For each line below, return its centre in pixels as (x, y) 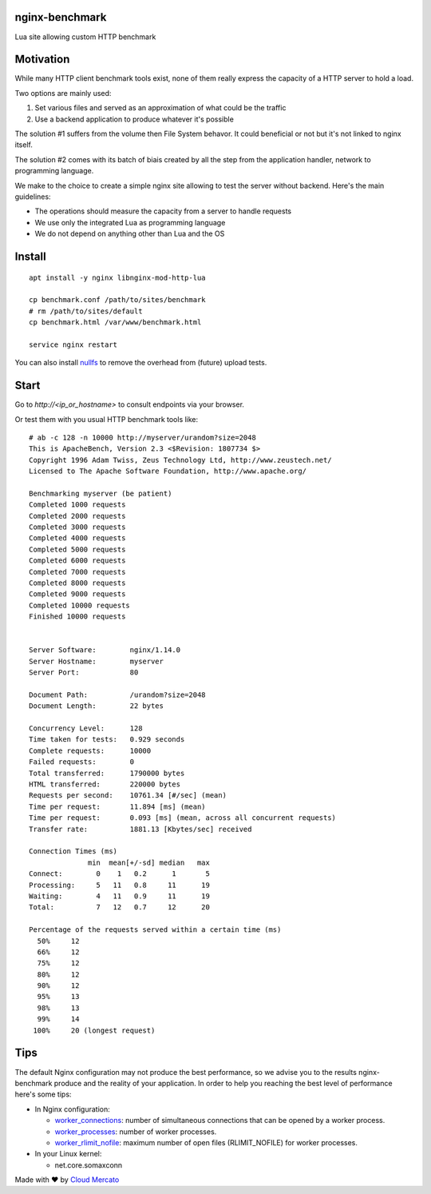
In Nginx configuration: (73, 1109)
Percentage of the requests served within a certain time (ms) (155, 930)
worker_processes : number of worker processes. (136, 1132)
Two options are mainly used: (63, 93)
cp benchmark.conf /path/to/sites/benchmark (118, 300)
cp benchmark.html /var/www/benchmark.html (115, 322)
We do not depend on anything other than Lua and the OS (130, 234)
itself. (24, 145)
